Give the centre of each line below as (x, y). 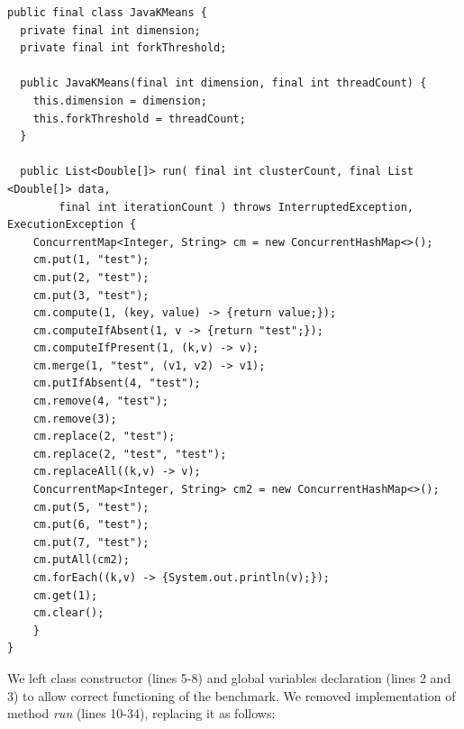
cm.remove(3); (75, 419)
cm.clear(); (68, 613)
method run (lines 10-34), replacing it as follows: (141, 713)
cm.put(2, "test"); (91, 277)
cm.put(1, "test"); (91, 260)
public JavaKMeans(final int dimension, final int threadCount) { (223, 83)
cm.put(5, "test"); (91, 507)
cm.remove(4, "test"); (100, 401)
